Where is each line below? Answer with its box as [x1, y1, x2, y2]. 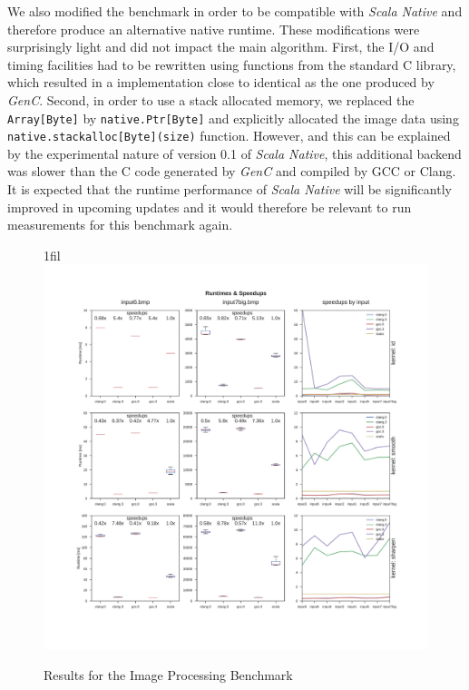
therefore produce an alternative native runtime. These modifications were [7, 19, 420, 38]
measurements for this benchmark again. [7, 215, 233, 234]
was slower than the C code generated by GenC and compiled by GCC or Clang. [7, 162, 456, 181]
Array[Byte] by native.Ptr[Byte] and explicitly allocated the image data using [7, 108, 459, 127]
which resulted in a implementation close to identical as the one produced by [7, 73, 435, 92]
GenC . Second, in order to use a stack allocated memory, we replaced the [7, 90, 415, 109]
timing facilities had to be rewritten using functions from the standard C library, [7, 54, 456, 74]
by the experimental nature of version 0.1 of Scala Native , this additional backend [7, 143, 462, 163]
